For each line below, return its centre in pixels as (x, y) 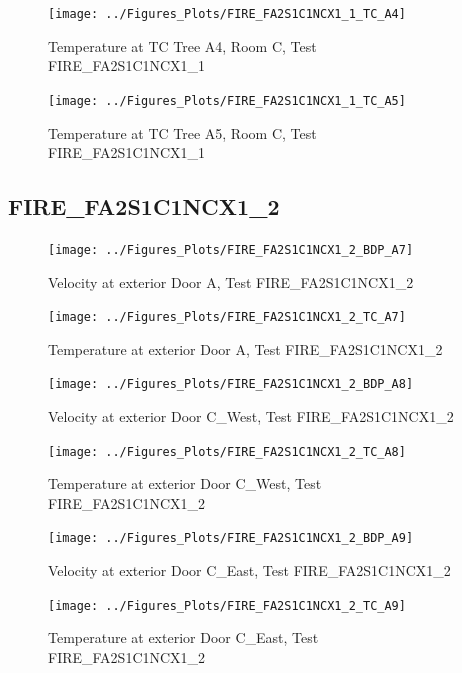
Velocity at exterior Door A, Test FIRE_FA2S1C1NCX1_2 (231, 281)
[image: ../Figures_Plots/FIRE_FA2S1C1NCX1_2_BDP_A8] (231, 384)
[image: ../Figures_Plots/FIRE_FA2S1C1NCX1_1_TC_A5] (227, 100)
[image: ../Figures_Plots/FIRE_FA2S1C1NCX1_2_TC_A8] (227, 451)
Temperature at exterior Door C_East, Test (183, 637)
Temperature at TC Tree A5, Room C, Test (182, 132)
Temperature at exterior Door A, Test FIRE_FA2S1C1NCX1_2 (245, 348)
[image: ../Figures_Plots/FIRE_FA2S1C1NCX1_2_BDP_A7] (231, 249)
